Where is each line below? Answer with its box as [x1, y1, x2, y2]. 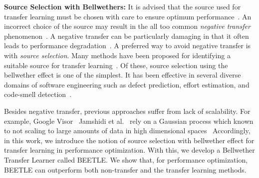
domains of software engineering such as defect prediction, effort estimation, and [4, 79, 250, 89]
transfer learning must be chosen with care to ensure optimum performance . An [4, 11, 252, 21]
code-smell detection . [4, 89, 72, 99]
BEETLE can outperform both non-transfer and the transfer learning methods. [4, 164, 247, 175]
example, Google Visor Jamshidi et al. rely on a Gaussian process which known [4, 115, 254, 126]
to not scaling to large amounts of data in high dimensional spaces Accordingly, [4, 125, 251, 136]
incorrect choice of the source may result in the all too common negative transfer [4, 21, 251, 31]
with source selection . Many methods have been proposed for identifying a [4, 50, 231, 60]
